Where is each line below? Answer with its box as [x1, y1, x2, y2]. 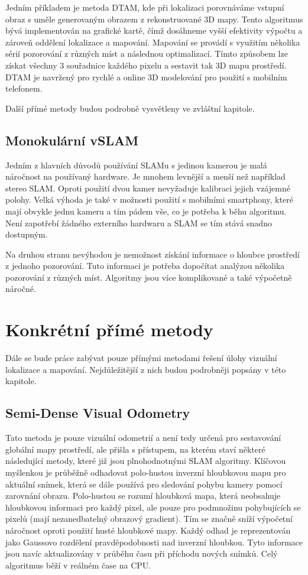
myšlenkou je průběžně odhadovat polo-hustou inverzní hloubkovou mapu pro [5, 466, 286, 478]
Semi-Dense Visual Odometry [5, 404, 190, 422]
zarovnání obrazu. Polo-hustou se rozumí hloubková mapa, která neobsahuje [5, 489, 281, 502]
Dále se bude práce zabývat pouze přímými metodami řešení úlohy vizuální [5, 352, 277, 364]
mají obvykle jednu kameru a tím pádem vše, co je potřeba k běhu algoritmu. [5, 204, 287, 217]
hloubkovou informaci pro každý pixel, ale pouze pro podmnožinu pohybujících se [5, 501, 301, 513]
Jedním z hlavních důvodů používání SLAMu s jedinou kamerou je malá [5, 158, 267, 171]
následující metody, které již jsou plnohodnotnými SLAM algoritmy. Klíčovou [5, 454, 286, 467]
